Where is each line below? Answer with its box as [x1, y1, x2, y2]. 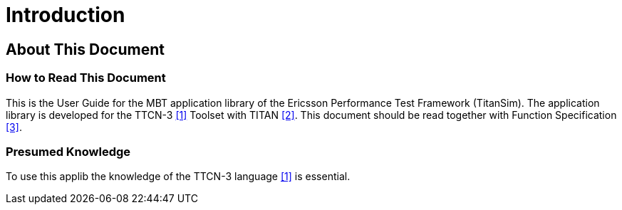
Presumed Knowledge [6, 144, 131, 159]
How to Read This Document [6, 70, 166, 85]
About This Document [6, 40, 165, 58]
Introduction [6, 3, 125, 27]
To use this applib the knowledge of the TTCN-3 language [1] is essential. [6, 170, 351, 183]
